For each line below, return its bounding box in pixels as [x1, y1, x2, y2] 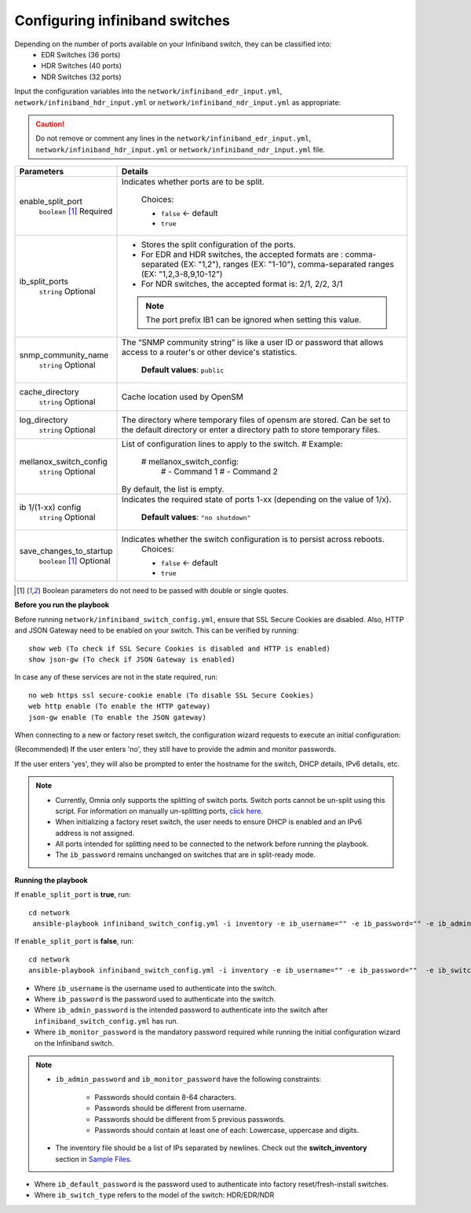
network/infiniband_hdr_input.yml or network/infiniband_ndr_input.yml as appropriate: [14, 97, 341, 107]
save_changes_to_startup [19, 545, 113, 556]
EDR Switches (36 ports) [41, 49, 121, 59]
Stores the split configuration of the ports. [141, 240, 296, 251]
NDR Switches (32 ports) [41, 71, 122, 82]
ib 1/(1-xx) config [19, 502, 82, 513]
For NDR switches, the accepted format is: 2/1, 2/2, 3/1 [141, 279, 343, 290]
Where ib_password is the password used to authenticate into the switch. [34, 995, 276, 1003]
